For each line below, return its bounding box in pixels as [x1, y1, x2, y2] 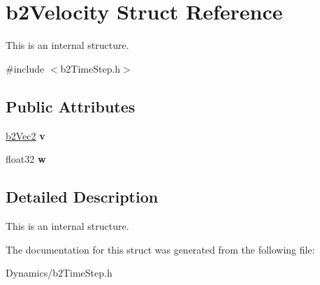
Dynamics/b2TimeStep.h [6, 265, 112, 280]
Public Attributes [6, 95, 136, 117]
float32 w [6, 152, 46, 166]
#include [6, 61, 45, 75]
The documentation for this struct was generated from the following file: [6, 242, 315, 256]
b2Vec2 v [6, 128, 45, 142]
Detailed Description [6, 186, 159, 207]
